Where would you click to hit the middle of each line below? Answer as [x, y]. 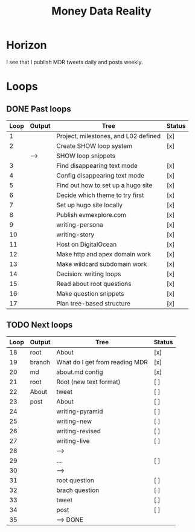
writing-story [75, 234]
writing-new [74, 421]
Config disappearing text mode [101, 175]
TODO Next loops [40, 325]
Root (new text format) [88, 382]
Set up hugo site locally [89, 205]
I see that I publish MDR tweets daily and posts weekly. [75, 62]
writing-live [73, 441]
